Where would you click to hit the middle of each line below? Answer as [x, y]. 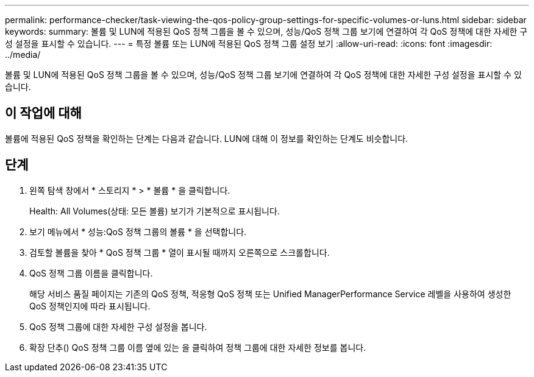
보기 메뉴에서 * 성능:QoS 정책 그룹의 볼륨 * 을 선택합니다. [138, 231]
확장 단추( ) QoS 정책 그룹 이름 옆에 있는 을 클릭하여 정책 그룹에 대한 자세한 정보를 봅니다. [198, 347]
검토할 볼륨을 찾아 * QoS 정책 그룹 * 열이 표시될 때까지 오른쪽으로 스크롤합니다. [180, 252]
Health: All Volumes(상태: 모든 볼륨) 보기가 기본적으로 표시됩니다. [155, 211]
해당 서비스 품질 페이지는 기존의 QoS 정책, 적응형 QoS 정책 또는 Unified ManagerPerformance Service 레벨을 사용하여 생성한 [270, 294]
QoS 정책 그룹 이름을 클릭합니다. [91, 273]
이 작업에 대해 [43, 113]
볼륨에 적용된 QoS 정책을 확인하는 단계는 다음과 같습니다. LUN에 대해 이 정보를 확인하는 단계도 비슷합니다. [207, 138]
